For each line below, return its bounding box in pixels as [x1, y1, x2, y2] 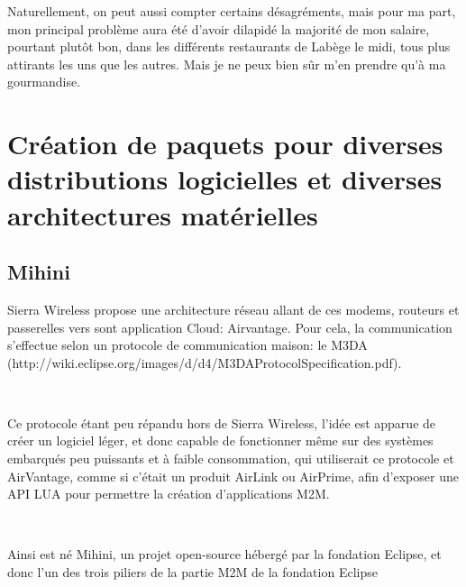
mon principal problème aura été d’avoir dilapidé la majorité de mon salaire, [7, 19, 430, 38]
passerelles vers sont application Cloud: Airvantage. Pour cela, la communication [7, 317, 452, 336]
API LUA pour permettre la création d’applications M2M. [7, 484, 330, 503]
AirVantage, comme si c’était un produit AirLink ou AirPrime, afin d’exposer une [7, 466, 459, 485]
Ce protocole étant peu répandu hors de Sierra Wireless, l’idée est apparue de [7, 413, 436, 432]
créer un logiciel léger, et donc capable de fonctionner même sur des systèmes [7, 431, 434, 450]
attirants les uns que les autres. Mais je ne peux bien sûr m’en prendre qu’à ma [7, 54, 446, 73]
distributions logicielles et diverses [7, 161, 443, 197]
